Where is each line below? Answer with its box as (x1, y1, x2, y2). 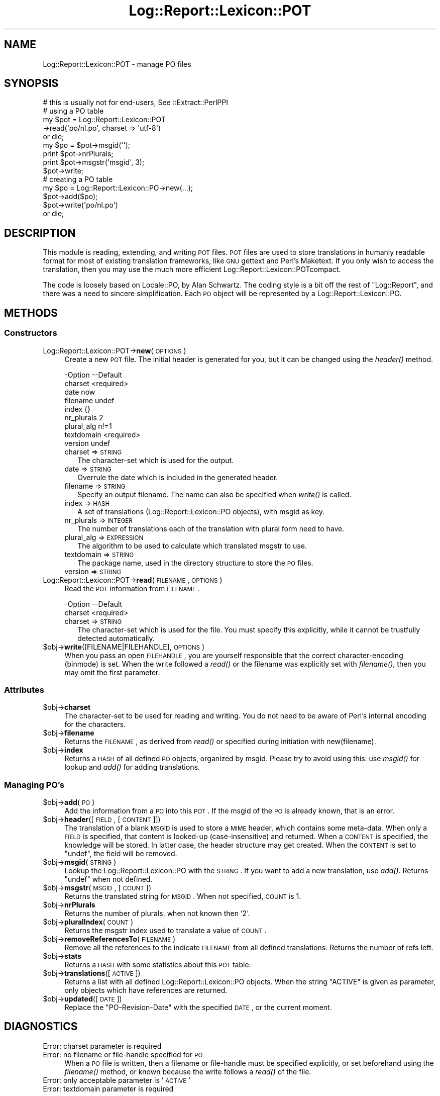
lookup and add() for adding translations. (64, 763, 200, 772)
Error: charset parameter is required (43, 1041, 162, 1050)
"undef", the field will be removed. (64, 849, 177, 858)
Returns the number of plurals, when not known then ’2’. (64, 909, 250, 918)
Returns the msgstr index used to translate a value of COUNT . (64, 926, 267, 935)
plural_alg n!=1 (64, 421, 112, 430)
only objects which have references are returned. (64, 986, 228, 994)
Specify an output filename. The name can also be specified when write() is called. (77, 490, 352, 499)
